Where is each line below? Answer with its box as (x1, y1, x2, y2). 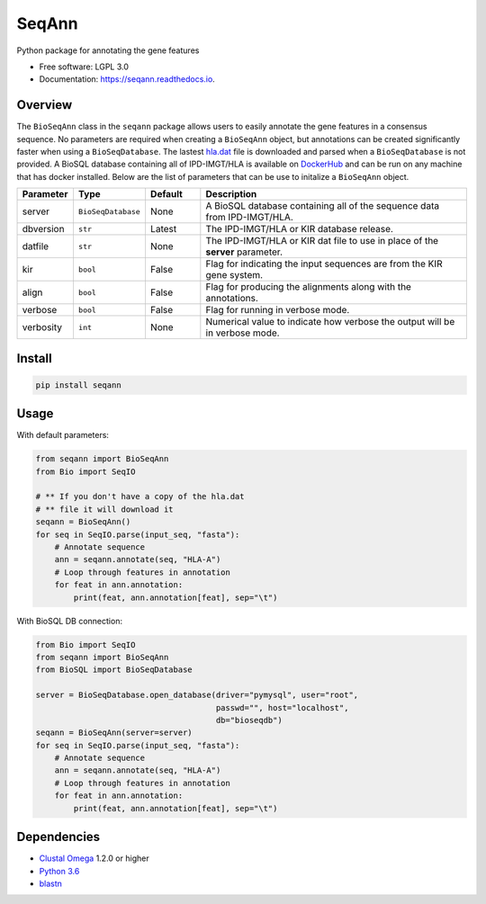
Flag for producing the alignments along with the (205, 281, 411, 293)
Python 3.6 (39, 865, 80, 876)
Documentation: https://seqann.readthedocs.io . (39, 74, 215, 85)
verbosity (22, 321, 63, 334)
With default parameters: (16, 430, 110, 441)
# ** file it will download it (35, 504, 175, 515)
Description (205, 188, 257, 201)
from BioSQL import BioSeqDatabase (35, 665, 193, 675)
